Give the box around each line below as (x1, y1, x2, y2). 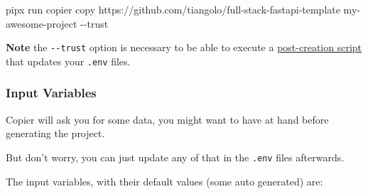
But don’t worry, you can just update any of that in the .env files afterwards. (6, 149, 345, 164)
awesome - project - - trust (6, 16, 109, 31)
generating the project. (6, 126, 105, 141)
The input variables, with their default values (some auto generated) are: (6, 173, 323, 188)
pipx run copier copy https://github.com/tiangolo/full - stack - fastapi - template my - (6, 2, 360, 16)
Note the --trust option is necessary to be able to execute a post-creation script (6, 40, 362, 55)
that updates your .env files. (6, 53, 131, 68)
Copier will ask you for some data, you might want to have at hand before (6, 112, 329, 126)
